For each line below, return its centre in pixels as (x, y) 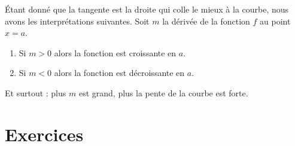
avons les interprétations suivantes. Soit (77, 21)
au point (275, 21)
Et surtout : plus (36, 92)
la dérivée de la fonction (206, 21)
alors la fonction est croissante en (115, 52)
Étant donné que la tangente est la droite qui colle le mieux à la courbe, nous (147, 9)
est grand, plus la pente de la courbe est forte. (163, 92)
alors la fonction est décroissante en (119, 73)
